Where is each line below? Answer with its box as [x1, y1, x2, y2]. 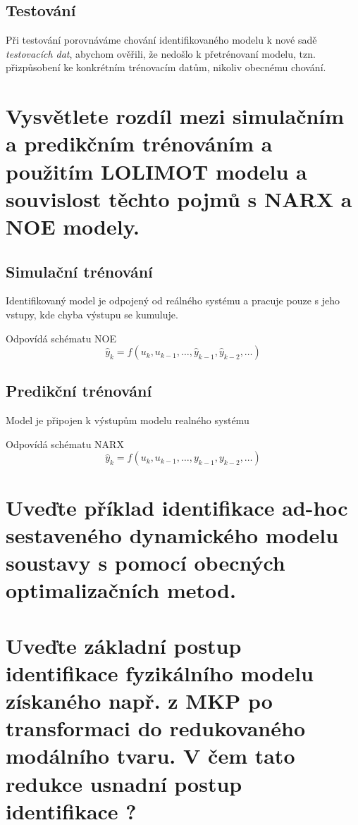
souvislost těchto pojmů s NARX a [6, 184, 352, 213]
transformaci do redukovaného [6, 714, 306, 743]
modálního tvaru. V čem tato [6, 741, 295, 770]
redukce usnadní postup [6, 769, 242, 798]
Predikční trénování [6, 380, 152, 402]
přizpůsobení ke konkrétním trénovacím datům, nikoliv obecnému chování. [6, 60, 326, 75]
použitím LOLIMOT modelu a [6, 156, 307, 185]
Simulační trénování [6, 260, 153, 282]
